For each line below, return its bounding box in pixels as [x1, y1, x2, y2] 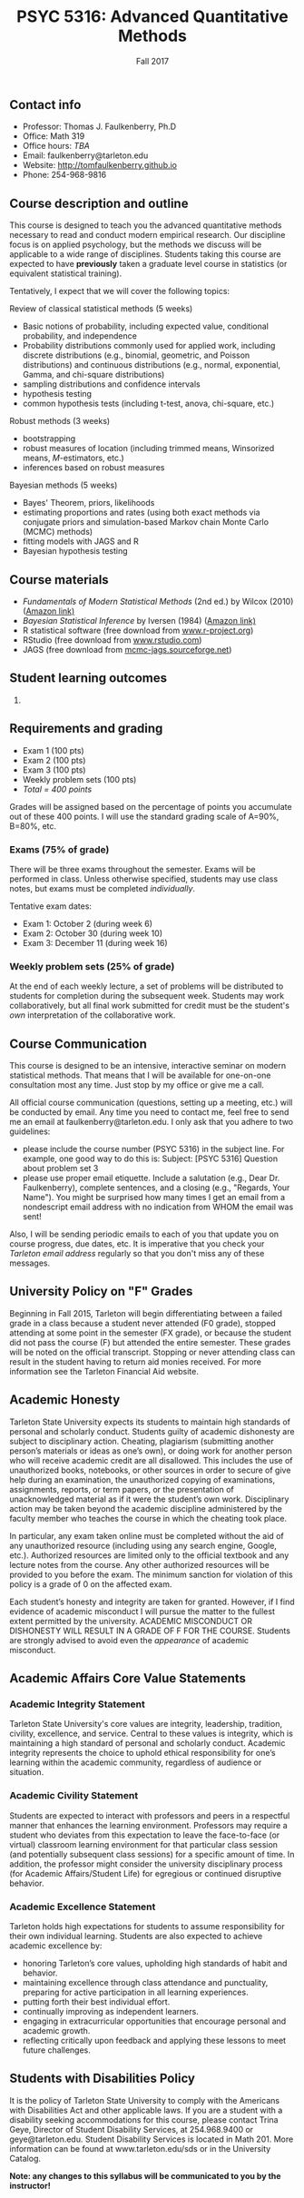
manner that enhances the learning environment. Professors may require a [9, 1819, 288, 1830]
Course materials [9, 572, 109, 587]
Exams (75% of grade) [9, 843, 110, 855]
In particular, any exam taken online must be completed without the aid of [9, 1530, 284, 1541]
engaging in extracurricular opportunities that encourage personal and [22, 2016, 287, 2026]
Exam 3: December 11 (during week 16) [22, 937, 168, 948]
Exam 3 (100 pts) [22, 764, 86, 775]
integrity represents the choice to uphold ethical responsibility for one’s [9, 1748, 276, 1759]
